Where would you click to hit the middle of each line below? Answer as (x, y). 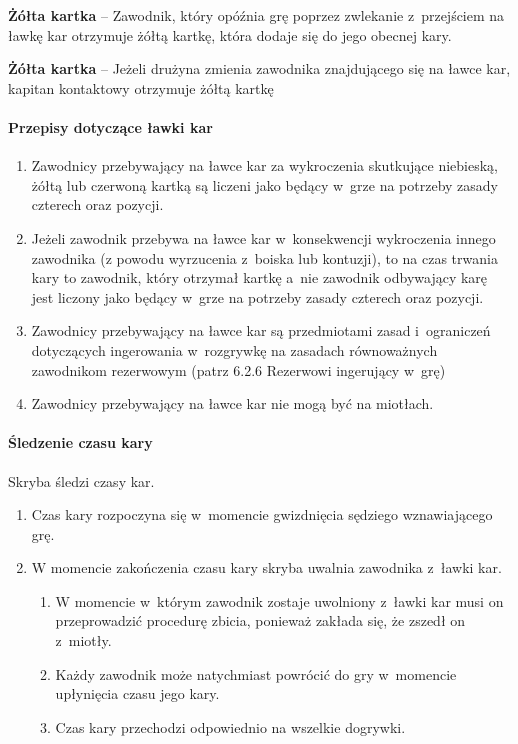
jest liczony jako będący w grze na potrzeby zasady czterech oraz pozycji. (257, 296)
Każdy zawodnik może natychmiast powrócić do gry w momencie (256, 673)
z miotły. (83, 640)
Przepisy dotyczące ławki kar (110, 126)
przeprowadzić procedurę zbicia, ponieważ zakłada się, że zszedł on (260, 620)
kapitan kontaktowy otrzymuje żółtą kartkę (141, 87)
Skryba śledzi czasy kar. (81, 480)
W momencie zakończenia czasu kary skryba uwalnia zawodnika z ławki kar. (266, 567)
